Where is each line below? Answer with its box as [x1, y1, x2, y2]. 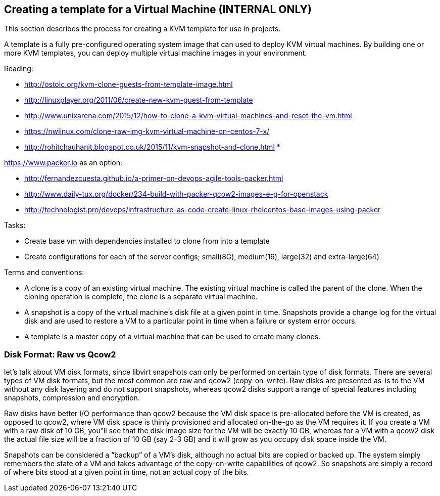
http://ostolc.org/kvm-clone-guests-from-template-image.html [24, 80, 233, 89]
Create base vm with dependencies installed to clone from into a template [24, 237, 270, 246]
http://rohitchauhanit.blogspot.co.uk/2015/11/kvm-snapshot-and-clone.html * [24, 143, 280, 152]
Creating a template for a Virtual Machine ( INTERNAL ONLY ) [4, 3, 312, 16]
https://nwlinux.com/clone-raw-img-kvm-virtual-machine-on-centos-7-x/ [24, 127, 270, 136]
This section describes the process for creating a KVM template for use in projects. [4, 24, 281, 33]
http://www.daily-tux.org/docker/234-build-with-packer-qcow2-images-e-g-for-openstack [24, 190, 328, 199]
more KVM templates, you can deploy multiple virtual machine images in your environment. [4, 49, 307, 58]
